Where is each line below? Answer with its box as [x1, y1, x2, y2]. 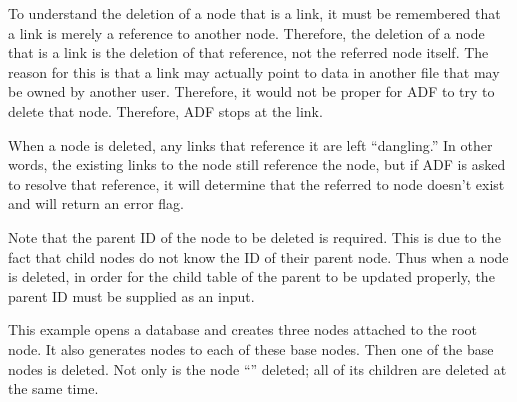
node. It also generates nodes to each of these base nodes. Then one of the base [8, 338, 494, 359]
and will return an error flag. [8, 193, 185, 214]
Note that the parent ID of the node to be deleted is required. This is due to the [8, 226, 501, 247]
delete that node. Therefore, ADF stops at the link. [8, 100, 323, 121]
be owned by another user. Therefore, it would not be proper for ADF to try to [8, 81, 495, 102]
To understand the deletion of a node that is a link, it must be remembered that [8, 3, 501, 23]
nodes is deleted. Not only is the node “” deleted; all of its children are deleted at [8, 358, 507, 379]
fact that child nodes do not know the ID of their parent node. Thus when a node [8, 246, 509, 267]
